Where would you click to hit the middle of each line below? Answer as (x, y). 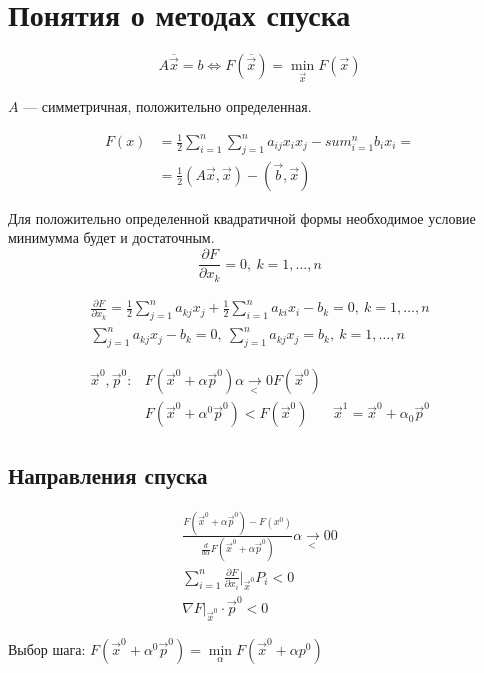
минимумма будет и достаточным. (111, 237)
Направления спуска (108, 474)
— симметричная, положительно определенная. (167, 105)
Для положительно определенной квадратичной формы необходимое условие (242, 217)
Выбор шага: (47, 649)
